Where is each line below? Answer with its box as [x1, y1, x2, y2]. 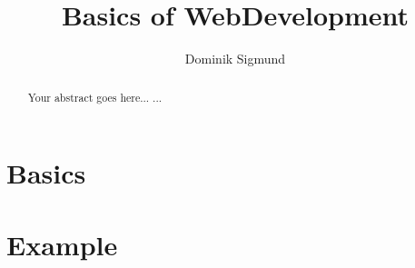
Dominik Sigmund [184, 49, 286, 68]
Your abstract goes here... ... [27, 89, 163, 104]
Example [6, 225, 118, 263]
